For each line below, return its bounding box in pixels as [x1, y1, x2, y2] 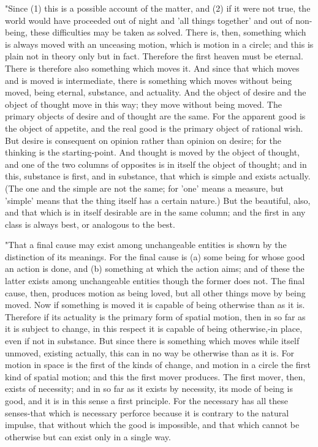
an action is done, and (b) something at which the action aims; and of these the [5, 262, 305, 275]
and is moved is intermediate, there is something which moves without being [5, 73, 292, 86]
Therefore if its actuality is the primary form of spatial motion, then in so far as [5, 310, 306, 323]
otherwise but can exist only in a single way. [5, 430, 171, 443]
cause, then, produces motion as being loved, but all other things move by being [5, 286, 306, 299]
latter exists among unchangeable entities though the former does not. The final [5, 274, 305, 287]
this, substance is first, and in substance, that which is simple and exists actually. [5, 170, 311, 182]
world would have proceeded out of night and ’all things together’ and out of [5, 13, 293, 26]
